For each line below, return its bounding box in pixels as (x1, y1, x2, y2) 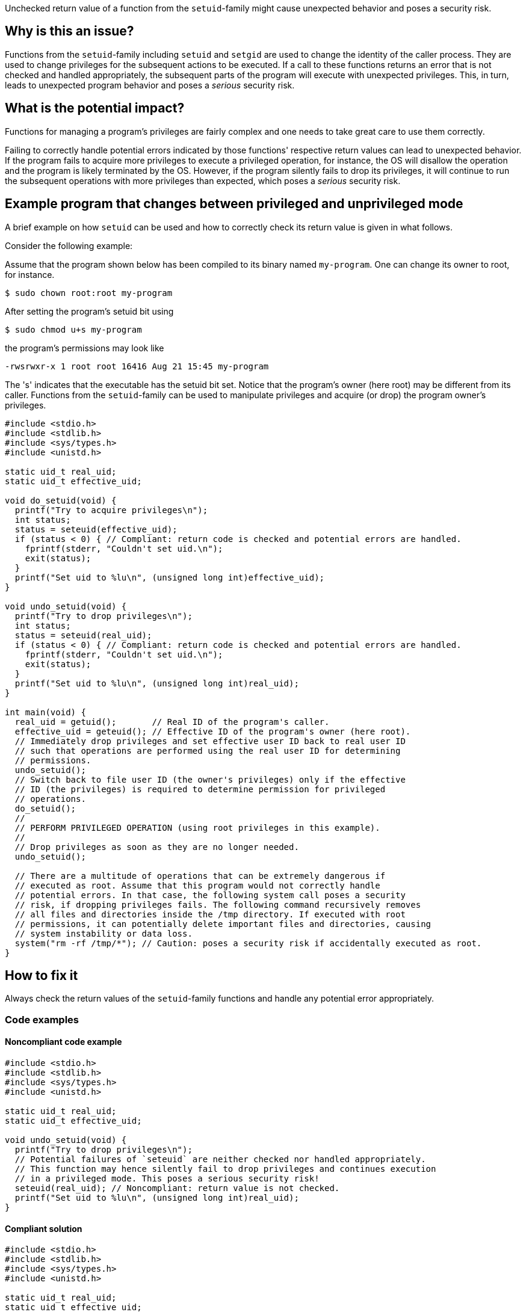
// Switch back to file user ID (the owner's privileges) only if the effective (14, 774, 406, 784)
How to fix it (5, 967, 78, 983)
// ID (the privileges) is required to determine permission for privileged (14, 784, 386, 794)
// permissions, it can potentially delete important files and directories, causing (14, 919, 432, 929)
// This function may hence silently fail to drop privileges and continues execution (14, 1163, 436, 1174)
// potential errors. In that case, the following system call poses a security (14, 890, 406, 900)
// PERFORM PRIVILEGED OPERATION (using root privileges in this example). (14, 822, 380, 833)
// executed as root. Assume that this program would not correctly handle (14, 880, 380, 890)
